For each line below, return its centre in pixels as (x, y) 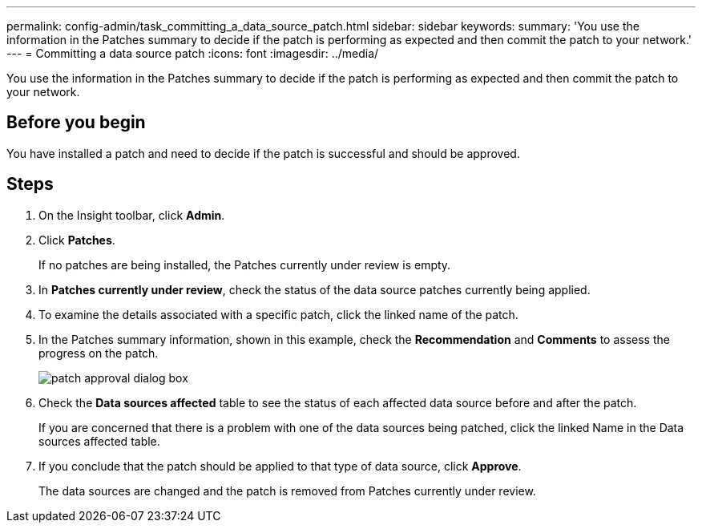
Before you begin (76, 123)
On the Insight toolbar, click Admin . (132, 215)
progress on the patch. (99, 353)
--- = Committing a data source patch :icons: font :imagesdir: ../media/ (193, 53)
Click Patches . (77, 240)
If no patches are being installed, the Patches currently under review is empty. (245, 264)
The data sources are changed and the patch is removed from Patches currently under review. (287, 491)
